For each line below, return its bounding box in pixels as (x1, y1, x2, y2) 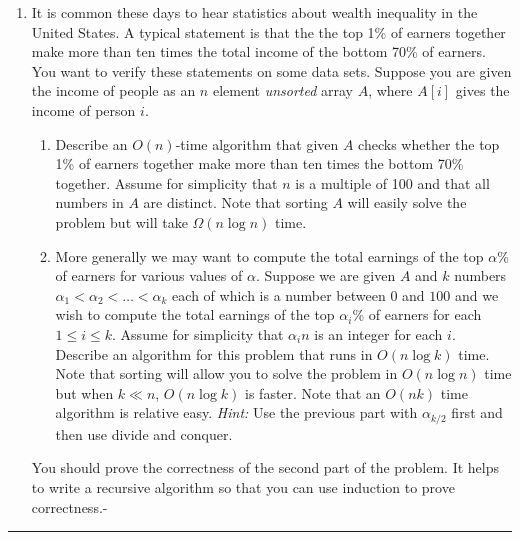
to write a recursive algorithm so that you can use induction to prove (31, 476, 455, 497)
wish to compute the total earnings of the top (55, 304, 335, 325)
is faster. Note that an (245, 382, 381, 403)
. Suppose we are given (255, 265, 396, 286)
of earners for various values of (55, 265, 243, 286)
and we (454, 284, 499, 305)
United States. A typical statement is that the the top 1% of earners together (31, 21, 506, 42)
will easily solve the (347, 192, 467, 213)
